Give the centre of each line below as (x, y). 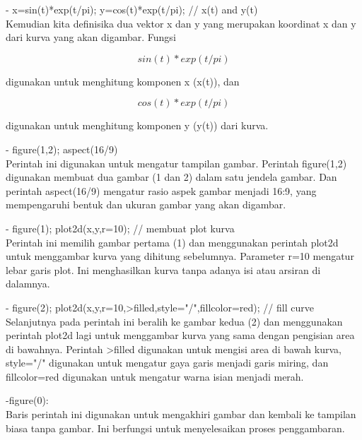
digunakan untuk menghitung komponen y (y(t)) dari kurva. (137, 125)
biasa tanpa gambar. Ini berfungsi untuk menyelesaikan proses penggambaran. (175, 428)
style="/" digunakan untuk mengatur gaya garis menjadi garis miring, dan (167, 363)
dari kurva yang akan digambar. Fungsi (91, 37)
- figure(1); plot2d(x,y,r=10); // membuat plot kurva (120, 228)
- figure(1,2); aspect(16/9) (62, 149)
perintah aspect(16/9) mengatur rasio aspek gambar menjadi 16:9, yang (161, 190)
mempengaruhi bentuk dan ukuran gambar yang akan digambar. (146, 204)
